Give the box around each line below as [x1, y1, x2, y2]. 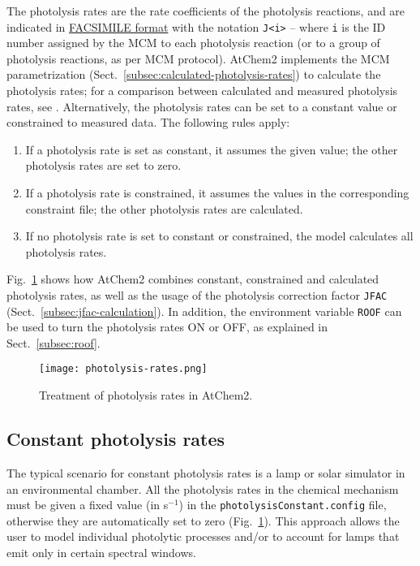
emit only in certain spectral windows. [6, 543, 196, 560]
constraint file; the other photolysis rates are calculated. [25, 200, 303, 217]
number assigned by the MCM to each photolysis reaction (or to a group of [6, 34, 380, 51]
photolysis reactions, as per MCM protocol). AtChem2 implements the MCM [6, 50, 390, 67]
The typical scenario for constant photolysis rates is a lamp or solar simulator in [6, 464, 405, 481]
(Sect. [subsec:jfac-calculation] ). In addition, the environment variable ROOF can [6, 302, 402, 319]
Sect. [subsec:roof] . [6, 334, 101, 351]
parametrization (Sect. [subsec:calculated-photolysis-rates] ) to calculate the [6, 66, 381, 83]
